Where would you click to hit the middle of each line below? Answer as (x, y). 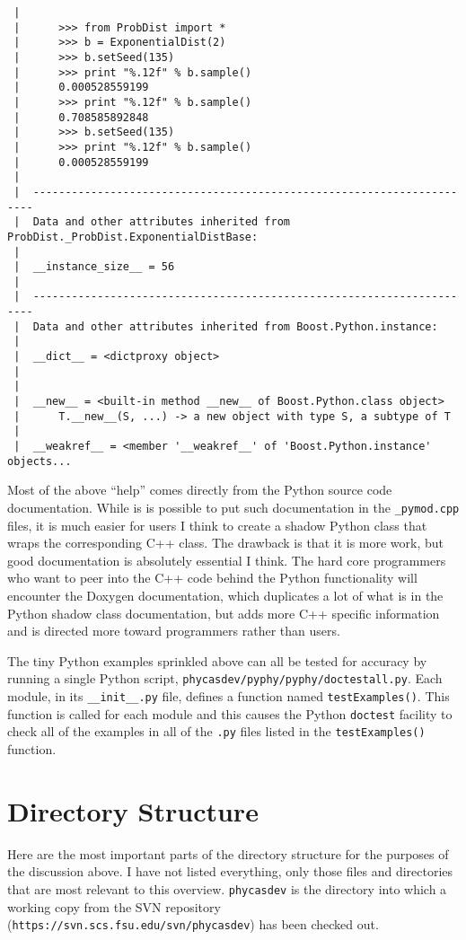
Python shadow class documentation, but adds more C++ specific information (224, 613)
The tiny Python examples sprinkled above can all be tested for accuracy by (217, 660)
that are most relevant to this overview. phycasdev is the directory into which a (227, 888)
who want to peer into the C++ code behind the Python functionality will (212, 578)
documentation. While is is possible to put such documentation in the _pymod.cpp (233, 507)
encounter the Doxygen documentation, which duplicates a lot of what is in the (225, 595)
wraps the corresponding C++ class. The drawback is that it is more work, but (226, 543)
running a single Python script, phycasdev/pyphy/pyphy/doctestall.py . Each (225, 678)
